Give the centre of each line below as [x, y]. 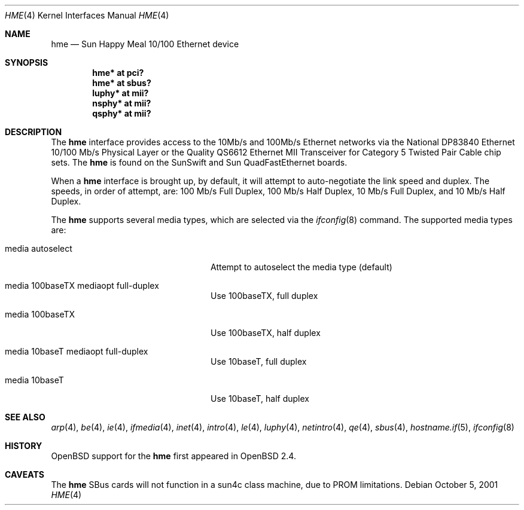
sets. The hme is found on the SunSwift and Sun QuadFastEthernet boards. [199, 162]
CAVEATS [25, 474]
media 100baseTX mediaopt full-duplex [82, 285]
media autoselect [39, 248]
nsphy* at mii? [122, 103]
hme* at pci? [118, 73]
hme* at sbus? [122, 83]
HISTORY [24, 446]
